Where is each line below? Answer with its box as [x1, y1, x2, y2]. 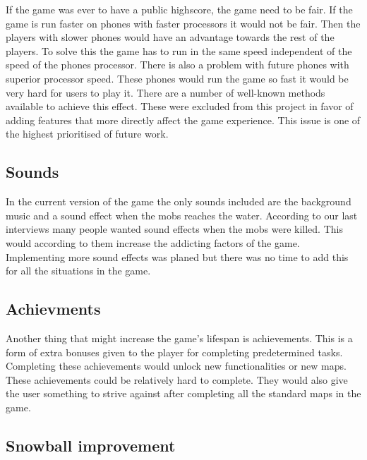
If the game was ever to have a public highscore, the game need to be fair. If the [6, 2, 353, 16]
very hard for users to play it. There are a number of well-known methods [6, 85, 325, 99]
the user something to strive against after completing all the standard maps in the [6, 386, 361, 401]
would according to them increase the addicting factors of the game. [6, 235, 300, 250]
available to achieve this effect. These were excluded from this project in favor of [6, 99, 354, 114]
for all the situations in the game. [6, 263, 151, 278]
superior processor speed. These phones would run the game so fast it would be [6, 71, 349, 85]
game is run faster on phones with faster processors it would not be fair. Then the [6, 16, 361, 30]
